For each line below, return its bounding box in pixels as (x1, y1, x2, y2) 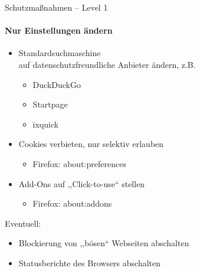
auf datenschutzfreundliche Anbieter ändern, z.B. (18, 58, 196, 70)
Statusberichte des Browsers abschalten (18, 256, 161, 269)
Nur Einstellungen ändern (5, 24, 113, 37)
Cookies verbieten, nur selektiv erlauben (18, 138, 164, 150)
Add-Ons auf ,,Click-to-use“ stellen (18, 177, 145, 190)
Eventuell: (5, 217, 41, 229)
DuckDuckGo (32, 78, 81, 90)
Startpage (32, 98, 68, 110)
